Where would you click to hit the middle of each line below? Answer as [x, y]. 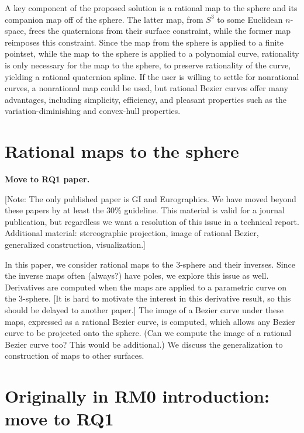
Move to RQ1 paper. [47, 179]
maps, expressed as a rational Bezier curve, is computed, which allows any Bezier [150, 321]
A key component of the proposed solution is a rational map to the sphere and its [151, 8]
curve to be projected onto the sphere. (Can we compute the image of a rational [148, 333]
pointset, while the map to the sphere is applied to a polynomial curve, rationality [152, 53]
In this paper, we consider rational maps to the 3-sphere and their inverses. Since [150, 264]
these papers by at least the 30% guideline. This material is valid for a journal [145, 210]
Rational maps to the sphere [122, 151]
